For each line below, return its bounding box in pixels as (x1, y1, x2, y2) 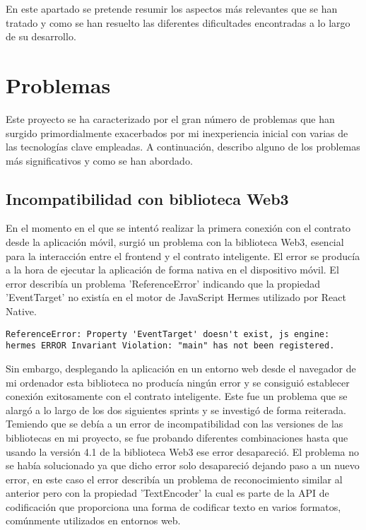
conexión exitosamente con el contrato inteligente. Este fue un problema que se (6, 389, 348, 404)
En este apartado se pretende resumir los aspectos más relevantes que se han (6, 1, 338, 16)
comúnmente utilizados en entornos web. (6, 513, 181, 528)
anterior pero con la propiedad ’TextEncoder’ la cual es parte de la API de (6, 485, 329, 500)
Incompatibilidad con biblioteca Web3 (6, 187, 289, 209)
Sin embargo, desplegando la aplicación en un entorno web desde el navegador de (6, 360, 356, 375)
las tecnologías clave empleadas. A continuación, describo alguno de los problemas (6, 139, 360, 154)
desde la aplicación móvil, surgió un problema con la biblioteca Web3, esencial (6, 235, 344, 249)
